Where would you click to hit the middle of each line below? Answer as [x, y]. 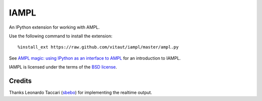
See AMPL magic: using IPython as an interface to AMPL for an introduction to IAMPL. [95, 58]
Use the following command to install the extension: [61, 36]
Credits [20, 81]
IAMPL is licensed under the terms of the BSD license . [63, 67]
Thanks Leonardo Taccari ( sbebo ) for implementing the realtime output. [81, 93]
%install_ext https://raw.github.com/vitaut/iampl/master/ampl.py [98, 47]
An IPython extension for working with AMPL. [54, 27]
